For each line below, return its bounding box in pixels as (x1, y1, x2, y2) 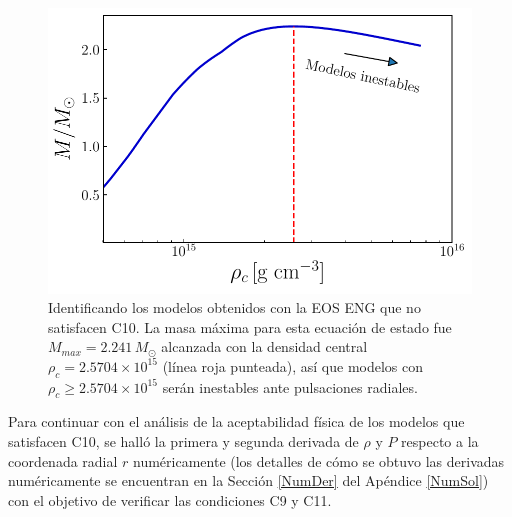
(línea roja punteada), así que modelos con (162, 355, 424, 376)
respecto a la (401, 431, 479, 452)
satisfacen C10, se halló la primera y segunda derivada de (8, 431, 359, 452)
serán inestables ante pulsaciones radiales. (162, 376, 418, 397)
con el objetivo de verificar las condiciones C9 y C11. (8, 489, 332, 510)
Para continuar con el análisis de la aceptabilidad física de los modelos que (8, 411, 465, 432)
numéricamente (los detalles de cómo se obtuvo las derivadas (133, 450, 505, 471)
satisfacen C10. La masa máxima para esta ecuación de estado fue (48, 316, 452, 337)
